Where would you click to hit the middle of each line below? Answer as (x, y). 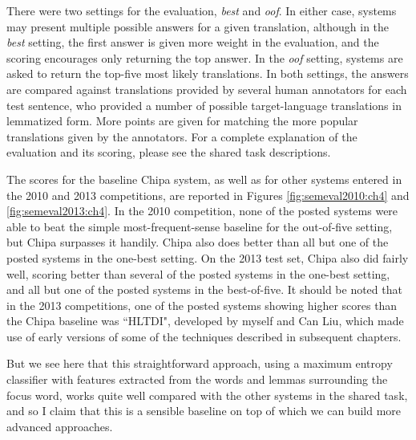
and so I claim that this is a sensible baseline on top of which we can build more (204, 411)
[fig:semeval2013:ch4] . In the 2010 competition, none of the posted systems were (202, 211)
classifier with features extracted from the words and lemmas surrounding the (197, 379)
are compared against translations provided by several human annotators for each (207, 89)
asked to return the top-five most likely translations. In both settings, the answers (208, 73)
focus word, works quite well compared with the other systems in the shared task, (207, 395)
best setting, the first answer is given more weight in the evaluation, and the (193, 42)
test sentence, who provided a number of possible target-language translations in (204, 105)
